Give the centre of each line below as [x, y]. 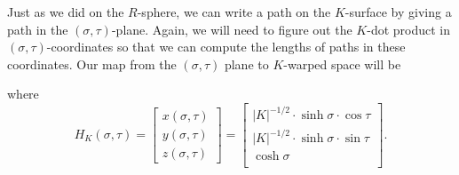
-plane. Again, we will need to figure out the [232, 29]
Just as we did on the [66, 12]
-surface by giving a [398, 12]
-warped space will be [342, 64]
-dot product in [409, 29]
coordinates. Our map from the [92, 64]
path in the [38, 29]
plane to [246, 64]
